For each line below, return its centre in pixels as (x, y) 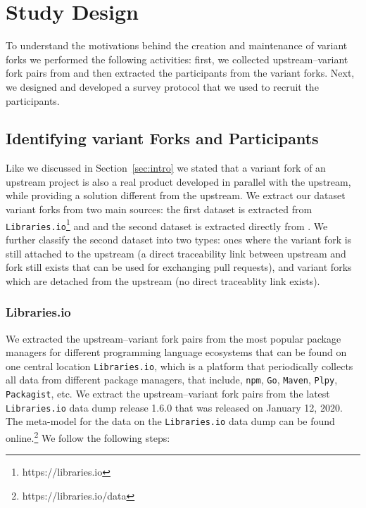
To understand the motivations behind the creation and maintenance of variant (177, 45)
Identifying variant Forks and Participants (162, 138)
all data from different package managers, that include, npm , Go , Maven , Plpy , (172, 380)
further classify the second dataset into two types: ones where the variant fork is (179, 239)
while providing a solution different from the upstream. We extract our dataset (176, 195)
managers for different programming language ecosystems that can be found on (176, 352)
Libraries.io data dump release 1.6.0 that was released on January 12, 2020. (174, 407)
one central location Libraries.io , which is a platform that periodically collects (179, 366)
